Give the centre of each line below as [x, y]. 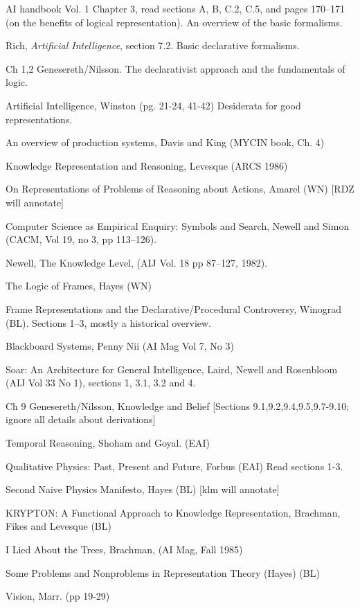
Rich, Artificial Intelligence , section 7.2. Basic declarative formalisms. [153, 45]
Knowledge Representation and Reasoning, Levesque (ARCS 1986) [147, 165]
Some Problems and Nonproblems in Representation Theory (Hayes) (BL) [163, 572]
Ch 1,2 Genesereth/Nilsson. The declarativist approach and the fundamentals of [175, 68]
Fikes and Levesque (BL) [58, 526]
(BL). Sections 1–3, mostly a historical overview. [109, 322]
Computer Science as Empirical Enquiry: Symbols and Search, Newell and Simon [178, 225]
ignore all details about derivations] [81, 419]
